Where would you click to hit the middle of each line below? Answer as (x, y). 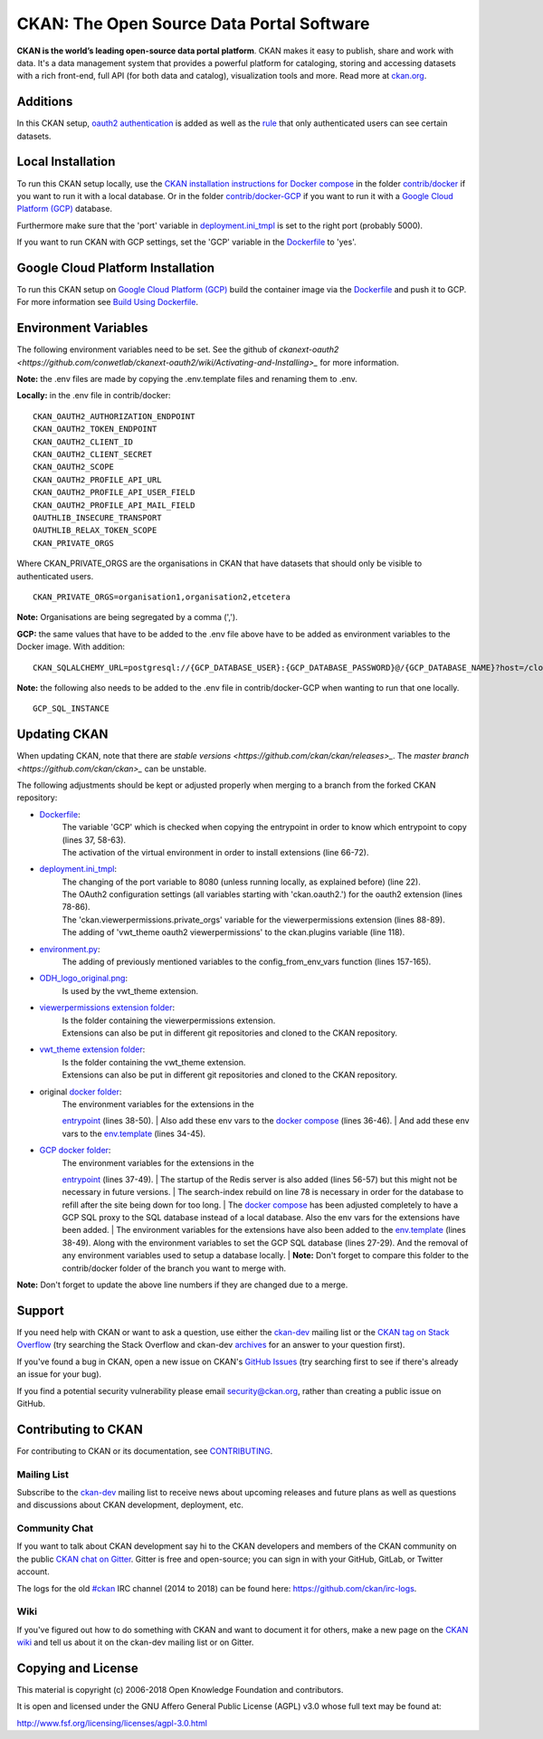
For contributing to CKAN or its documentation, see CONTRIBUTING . (145, 1451)
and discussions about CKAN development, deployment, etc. (130, 1505)
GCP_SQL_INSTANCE (71, 709)
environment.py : (70, 949)
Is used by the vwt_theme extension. (130, 990)
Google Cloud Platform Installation (116, 268)
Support (40, 1310)
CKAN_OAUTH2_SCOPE (74, 467)
